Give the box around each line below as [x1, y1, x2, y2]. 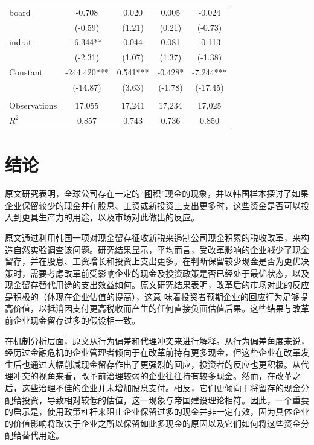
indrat [9, 36, 32, 48]
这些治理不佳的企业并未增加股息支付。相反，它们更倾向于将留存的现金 [21, 382, 301, 394]
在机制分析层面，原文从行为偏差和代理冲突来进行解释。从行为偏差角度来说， [5, 334, 309, 347]
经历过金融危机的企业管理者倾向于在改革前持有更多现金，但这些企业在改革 [5, 346, 301, 359]
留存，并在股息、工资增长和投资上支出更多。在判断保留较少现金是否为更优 [5, 255, 301, 267]
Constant [9, 66, 43, 78]
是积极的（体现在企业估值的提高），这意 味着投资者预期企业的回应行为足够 [5, 290, 300, 303]
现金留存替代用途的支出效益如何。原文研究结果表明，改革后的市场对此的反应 [5, 278, 309, 291]
